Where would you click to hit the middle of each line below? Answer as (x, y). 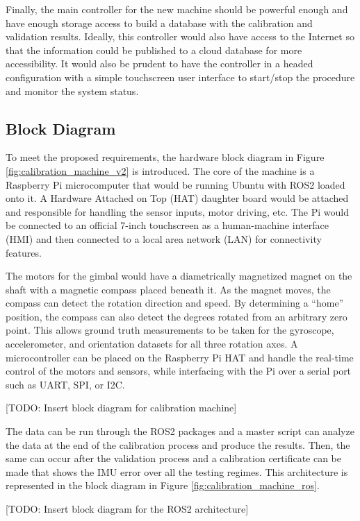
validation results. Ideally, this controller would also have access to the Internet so (180, 36)
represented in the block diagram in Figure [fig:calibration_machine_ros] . (163, 485)
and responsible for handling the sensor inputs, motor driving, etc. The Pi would (177, 211)
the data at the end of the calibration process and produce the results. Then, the (178, 444)
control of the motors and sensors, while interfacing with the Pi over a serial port (179, 371)
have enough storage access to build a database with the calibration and (159, 23)
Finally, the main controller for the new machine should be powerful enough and (177, 9)
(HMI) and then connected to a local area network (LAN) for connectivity (164, 238)
